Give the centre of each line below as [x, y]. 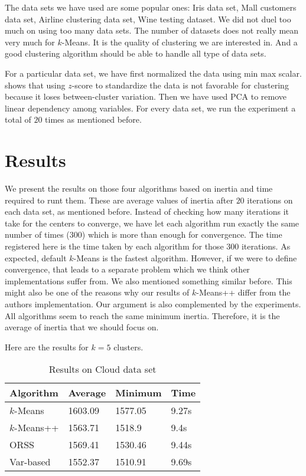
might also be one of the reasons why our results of [97, 292]
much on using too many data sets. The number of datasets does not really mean [152, 30]
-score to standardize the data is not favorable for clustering [180, 85]
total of [18, 119]
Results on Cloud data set [102, 369]
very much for [30, 42]
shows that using [35, 85]
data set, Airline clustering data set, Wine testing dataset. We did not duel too [148, 19]
